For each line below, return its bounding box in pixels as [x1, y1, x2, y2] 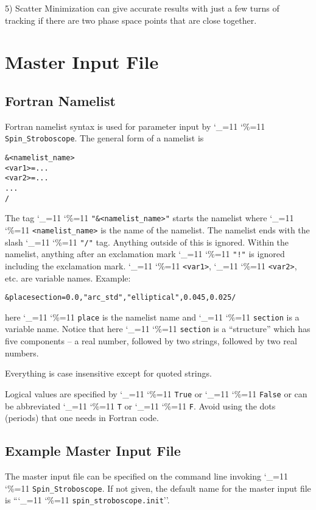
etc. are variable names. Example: [5, 271, 131, 284]
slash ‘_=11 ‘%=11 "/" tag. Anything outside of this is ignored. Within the [5, 235, 289, 248]
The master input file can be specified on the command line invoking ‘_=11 [5, 470, 288, 483]
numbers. [5, 346, 39, 359]
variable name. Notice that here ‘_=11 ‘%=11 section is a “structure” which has [5, 322, 311, 335]
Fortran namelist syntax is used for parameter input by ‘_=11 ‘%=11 [5, 119, 265, 132]
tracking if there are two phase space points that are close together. [5, 13, 257, 26]
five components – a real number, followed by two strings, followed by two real [5, 335, 297, 347]
